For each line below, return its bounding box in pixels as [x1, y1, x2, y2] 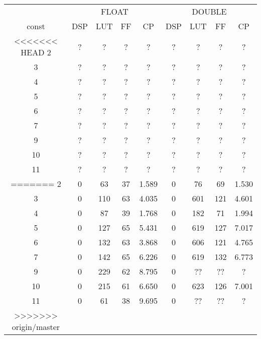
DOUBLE [192, 6, 227, 17]
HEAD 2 [21, 46, 51, 58]
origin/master [12, 321, 60, 332]
